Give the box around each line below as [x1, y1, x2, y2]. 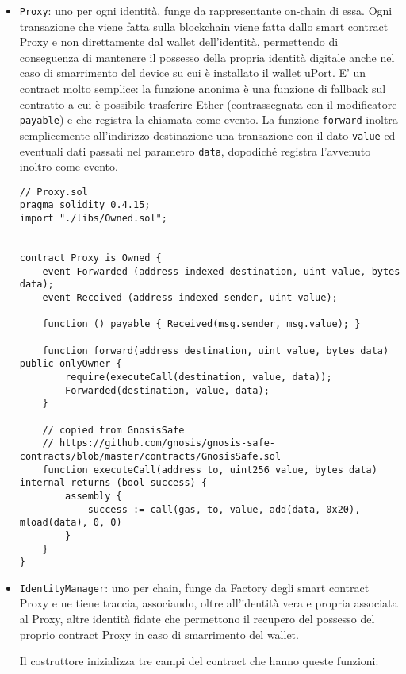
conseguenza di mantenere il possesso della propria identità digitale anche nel [19, 48, 395, 65]
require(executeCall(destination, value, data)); [65, 371, 332, 383]
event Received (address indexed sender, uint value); [42, 292, 338, 304]
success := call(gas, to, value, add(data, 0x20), [87, 503, 361, 515]
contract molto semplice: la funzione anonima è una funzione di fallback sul [19, 80, 386, 97]
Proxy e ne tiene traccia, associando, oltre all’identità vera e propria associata [19, 595, 398, 611]
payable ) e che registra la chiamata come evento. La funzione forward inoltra [19, 111, 398, 128]
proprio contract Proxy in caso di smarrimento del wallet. [19, 626, 299, 642]
